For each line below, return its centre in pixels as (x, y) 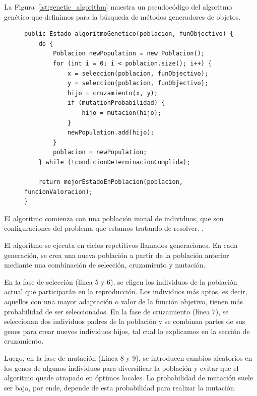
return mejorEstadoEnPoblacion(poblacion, (111, 182)
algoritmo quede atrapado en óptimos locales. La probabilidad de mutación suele (129, 378)
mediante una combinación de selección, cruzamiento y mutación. (105, 265)
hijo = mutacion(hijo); (122, 113)
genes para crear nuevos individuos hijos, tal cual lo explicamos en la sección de (127, 331)
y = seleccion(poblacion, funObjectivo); (138, 83)
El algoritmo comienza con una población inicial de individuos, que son (114, 218)
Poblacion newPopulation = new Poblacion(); (129, 54)
